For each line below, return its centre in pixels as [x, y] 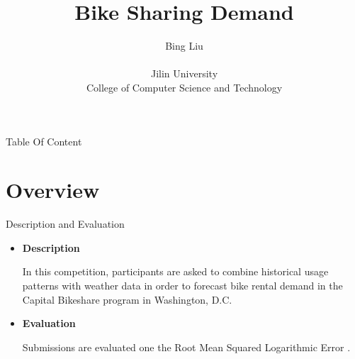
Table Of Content [44, 141]
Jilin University [184, 73]
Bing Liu [184, 46]
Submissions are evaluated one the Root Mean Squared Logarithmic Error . [186, 347]
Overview [53, 190]
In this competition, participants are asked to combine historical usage [175, 271]
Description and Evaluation [65, 224]
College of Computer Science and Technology [184, 87]
